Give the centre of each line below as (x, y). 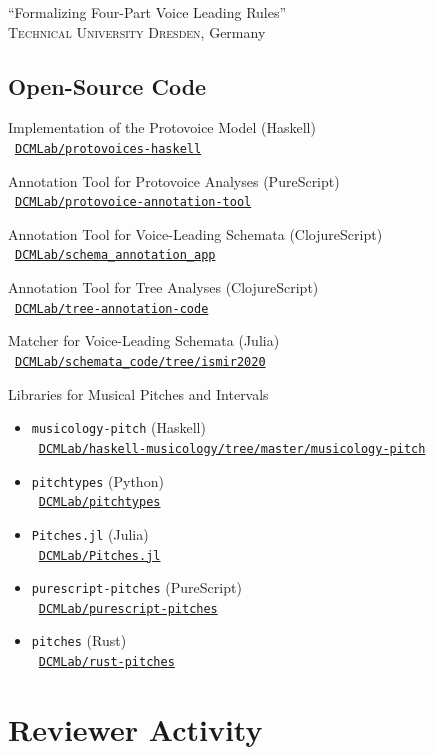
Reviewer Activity (135, 728)
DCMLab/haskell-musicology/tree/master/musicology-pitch (232, 448)
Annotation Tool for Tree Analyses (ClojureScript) (163, 287)
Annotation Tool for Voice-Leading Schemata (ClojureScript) (195, 233)
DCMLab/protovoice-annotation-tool (133, 202)
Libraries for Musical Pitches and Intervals (138, 393)
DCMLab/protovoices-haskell (108, 148)
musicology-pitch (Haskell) (118, 427)
